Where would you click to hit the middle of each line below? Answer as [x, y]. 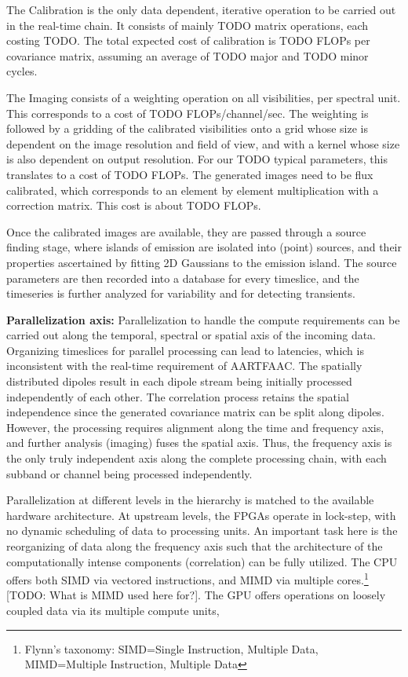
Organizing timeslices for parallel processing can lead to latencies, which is [185, 350]
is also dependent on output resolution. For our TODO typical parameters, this [197, 159]
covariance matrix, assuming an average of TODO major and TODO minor [188, 55]
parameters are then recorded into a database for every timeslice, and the [183, 278]
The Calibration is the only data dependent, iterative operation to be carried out [201, 9]
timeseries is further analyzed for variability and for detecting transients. [181, 293]
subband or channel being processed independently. [129, 473]
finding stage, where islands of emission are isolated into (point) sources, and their [204, 247]
